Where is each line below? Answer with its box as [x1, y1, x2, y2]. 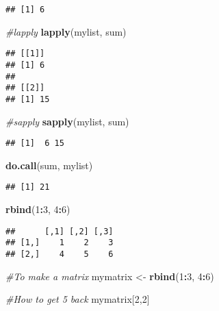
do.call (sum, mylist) [5, 158, 93, 172]
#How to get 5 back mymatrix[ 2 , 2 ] [5, 292, 150, 306]
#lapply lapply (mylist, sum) [5, 24, 127, 38]
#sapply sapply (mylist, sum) [5, 114, 129, 128]
